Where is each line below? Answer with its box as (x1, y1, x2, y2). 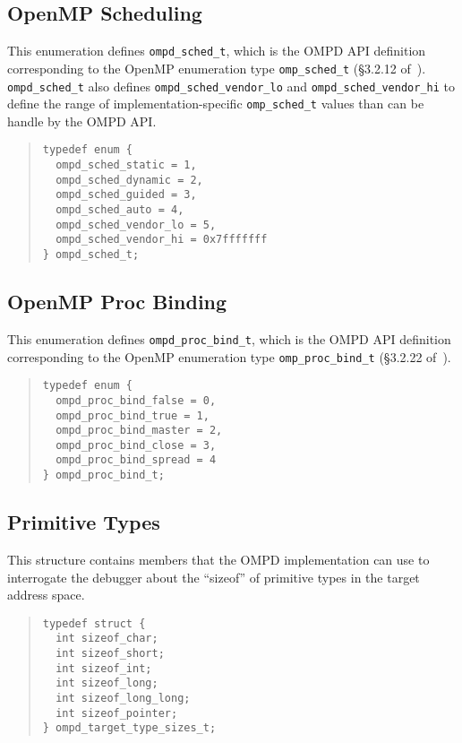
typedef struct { (42, 617, 146, 630)
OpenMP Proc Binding (7, 288, 227, 315)
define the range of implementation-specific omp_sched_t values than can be (7, 94, 424, 113)
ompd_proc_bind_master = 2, (56, 424, 223, 437)
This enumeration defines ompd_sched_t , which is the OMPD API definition (7, 41, 426, 60)
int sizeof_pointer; (56, 706, 178, 720)
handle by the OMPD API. (7, 111, 157, 130)
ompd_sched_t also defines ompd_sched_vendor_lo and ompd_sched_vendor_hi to (7, 76, 455, 95)
